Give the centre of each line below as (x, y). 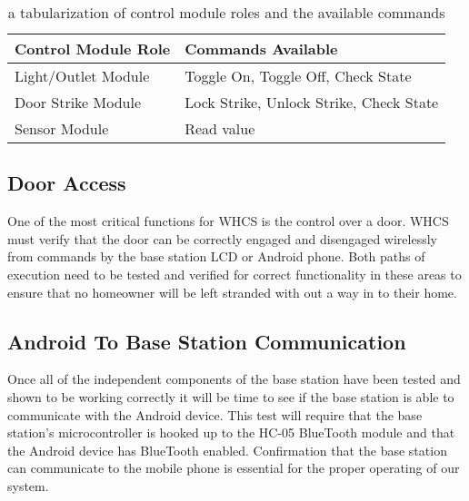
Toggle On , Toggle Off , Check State (298, 76)
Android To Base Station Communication (207, 341)
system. (28, 485)
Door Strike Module (78, 102)
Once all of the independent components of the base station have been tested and (234, 379)
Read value (220, 128)
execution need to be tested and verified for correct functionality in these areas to (234, 274)
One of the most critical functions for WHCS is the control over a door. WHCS (228, 221)
